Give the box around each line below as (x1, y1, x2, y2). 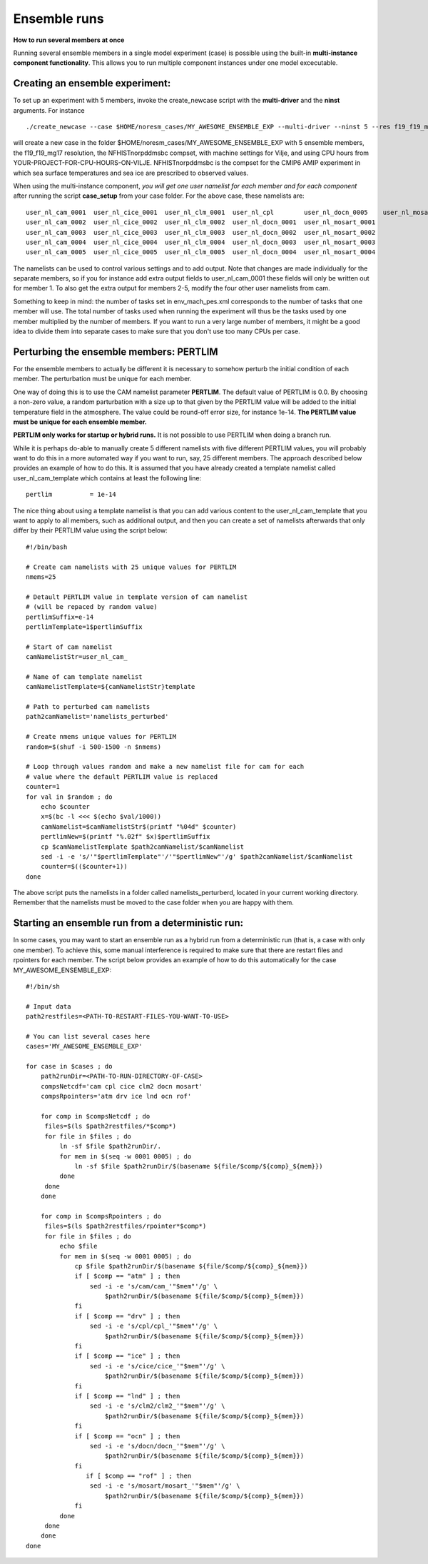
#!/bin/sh (26, 982, 60, 990)
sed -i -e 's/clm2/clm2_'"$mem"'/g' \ (89, 1402, 225, 1410)
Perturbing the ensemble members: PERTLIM (13, 345, 218, 358)
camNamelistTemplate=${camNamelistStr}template (26, 682, 195, 691)
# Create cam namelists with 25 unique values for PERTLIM (26, 562, 237, 571)
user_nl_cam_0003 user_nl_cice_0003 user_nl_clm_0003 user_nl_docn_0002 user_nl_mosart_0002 (26, 228, 376, 236)
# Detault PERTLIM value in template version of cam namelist (26, 592, 248, 601)
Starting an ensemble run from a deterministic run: (13, 917, 244, 929)
